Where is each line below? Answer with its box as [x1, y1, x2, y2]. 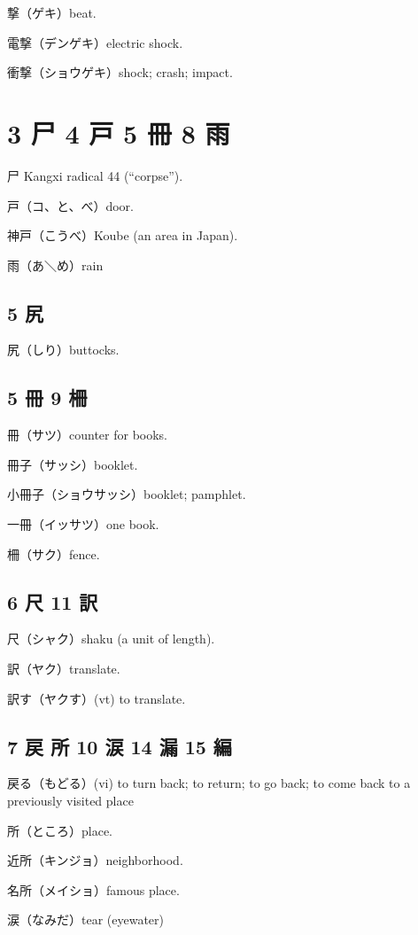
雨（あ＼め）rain [7, 255, 104, 274]
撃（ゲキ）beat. [7, 4, 97, 21]
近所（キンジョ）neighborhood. [7, 851, 183, 869]
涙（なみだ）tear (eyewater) [7, 910, 165, 929]
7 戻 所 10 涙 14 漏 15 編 [7, 732, 232, 760]
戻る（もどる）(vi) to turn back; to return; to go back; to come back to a [7, 774, 411, 792]
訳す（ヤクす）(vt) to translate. [7, 689, 186, 707]
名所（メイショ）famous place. [7, 880, 180, 899]
